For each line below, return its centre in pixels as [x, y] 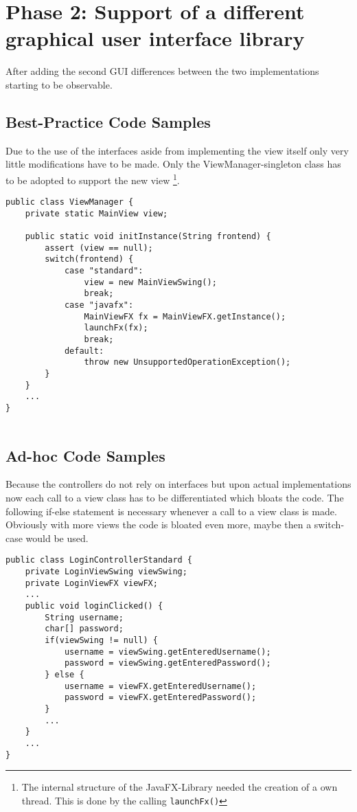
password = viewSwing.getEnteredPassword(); [168, 663]
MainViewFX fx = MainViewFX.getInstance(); [185, 316]
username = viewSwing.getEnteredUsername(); [168, 652]
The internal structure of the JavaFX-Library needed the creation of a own [180, 787]
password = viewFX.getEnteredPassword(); [160, 698]
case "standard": [104, 271]
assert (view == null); [99, 248]
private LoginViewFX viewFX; [91, 583]
